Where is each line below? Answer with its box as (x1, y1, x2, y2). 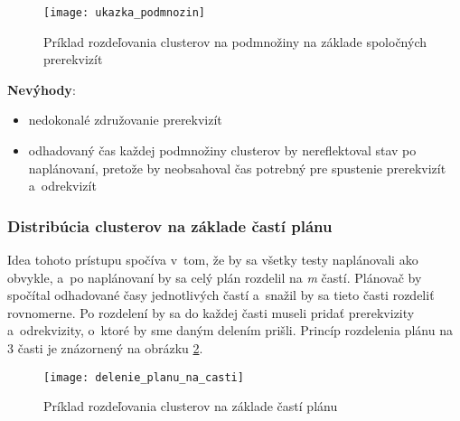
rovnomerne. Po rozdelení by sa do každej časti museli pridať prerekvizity (7, 303, 415, 322)
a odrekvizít (28, 176, 97, 195)
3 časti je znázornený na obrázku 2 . (7, 339, 203, 357)
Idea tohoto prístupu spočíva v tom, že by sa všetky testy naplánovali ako (7, 250, 418, 269)
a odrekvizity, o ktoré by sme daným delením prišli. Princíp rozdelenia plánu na (7, 321, 453, 340)
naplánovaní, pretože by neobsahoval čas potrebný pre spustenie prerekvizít (28, 158, 446, 177)
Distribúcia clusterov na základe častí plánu (7, 214, 333, 237)
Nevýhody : (7, 80, 76, 98)
